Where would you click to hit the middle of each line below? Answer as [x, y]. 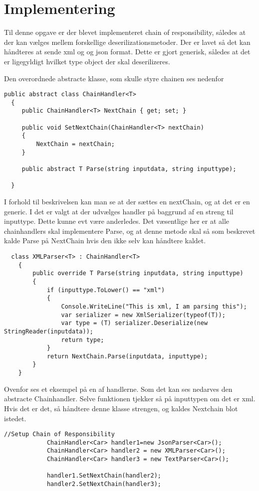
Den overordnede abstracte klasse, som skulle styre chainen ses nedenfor [114, 78]
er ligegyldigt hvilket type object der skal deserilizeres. [87, 61]
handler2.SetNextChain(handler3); [104, 484]
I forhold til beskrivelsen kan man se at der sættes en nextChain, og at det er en [127, 201]
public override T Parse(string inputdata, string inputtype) [138, 273]
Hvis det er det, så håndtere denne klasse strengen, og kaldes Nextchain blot [121, 408]
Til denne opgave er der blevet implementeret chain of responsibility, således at [125, 32]
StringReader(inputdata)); [49, 331]
